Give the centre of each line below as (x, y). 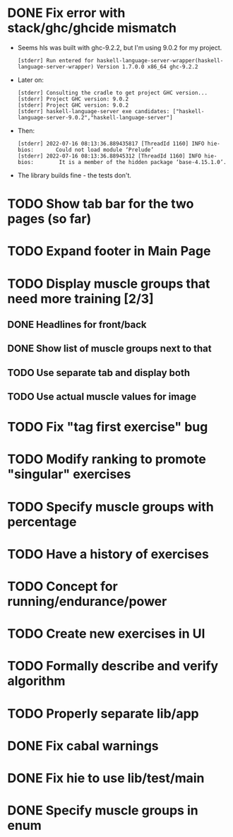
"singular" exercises (69, 474)
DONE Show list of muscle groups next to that (109, 349)
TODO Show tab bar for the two (101, 204)
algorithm (36, 681)
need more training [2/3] (80, 299)
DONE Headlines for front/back (77, 324)
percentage (42, 522)
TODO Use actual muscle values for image (102, 397)
